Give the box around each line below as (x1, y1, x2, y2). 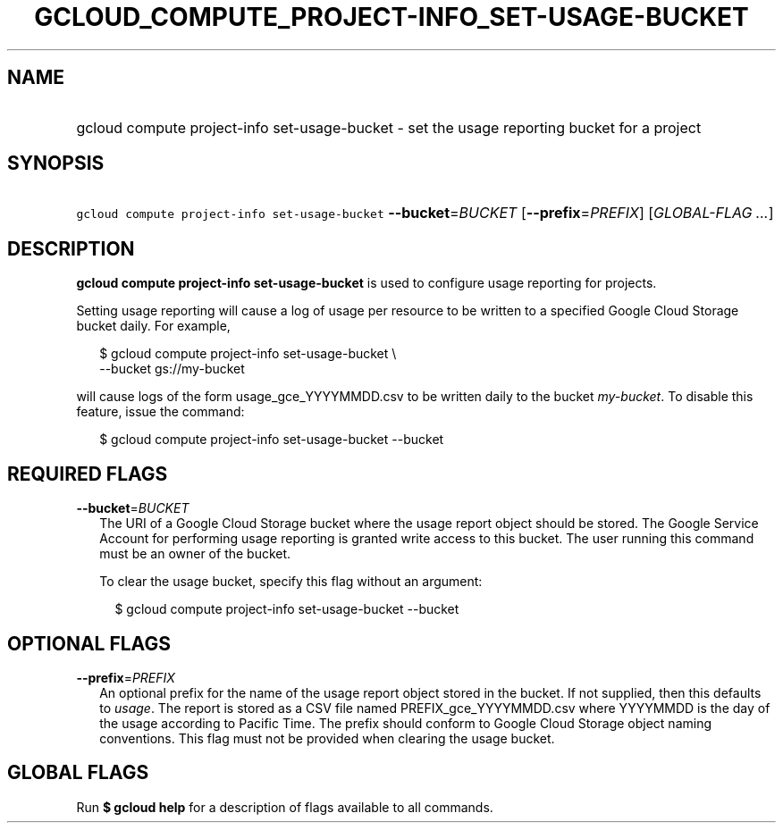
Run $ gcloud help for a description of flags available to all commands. (76, 799, 493, 815)
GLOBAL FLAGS (7, 761, 149, 784)
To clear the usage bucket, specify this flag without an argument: (99, 574, 483, 590)
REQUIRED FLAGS (7, 462, 168, 485)
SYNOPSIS (7, 152, 105, 175)
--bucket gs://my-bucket (99, 361, 245, 377)
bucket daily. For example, (76, 318, 231, 334)
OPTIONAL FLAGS (7, 632, 171, 655)
